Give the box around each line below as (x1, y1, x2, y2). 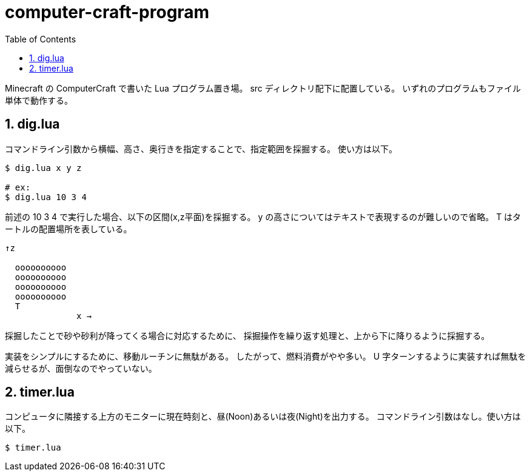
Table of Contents (5, 33, 76, 44)
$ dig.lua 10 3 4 (5, 192, 87, 202)
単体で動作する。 (5, 95, 73, 106)
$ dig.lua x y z (5, 163, 82, 173)
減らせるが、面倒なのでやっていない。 (5, 363, 157, 374)
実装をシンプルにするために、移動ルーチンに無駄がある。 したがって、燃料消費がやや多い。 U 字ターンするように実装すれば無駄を (5, 350, 526, 361)
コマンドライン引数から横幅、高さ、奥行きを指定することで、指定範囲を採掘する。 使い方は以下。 (5, 143, 397, 154)
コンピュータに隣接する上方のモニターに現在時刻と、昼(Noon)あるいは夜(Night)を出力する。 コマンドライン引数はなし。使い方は (5, 411, 521, 422)
